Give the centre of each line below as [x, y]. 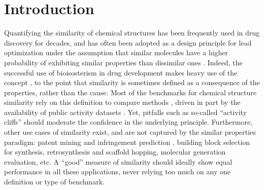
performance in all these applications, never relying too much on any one [117, 172]
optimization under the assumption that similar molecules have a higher [116, 52]
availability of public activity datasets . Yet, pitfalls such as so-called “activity [126, 112]
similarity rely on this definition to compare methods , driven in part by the [122, 102]
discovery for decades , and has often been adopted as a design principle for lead [128, 42]
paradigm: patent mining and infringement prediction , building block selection [127, 142]
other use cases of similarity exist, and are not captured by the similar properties [130, 132]
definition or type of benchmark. [55, 182]
